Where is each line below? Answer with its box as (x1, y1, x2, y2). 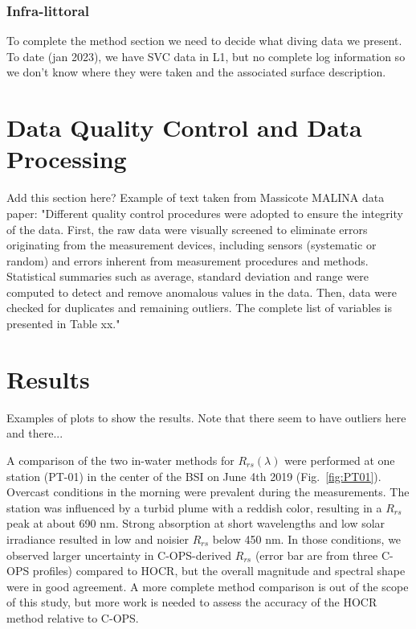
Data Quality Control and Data (6, 111, 362, 144)
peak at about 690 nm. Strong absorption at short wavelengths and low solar (6, 515, 385, 532)
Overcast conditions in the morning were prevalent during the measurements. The (6, 483, 410, 500)
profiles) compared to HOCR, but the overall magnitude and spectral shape (32, 562, 406, 579)
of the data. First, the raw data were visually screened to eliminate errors (6, 220, 368, 237)
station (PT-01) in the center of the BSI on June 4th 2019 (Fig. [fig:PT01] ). (6, 467, 381, 484)
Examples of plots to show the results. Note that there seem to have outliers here (6, 409, 406, 425)
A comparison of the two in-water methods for (6, 451, 235, 468)
